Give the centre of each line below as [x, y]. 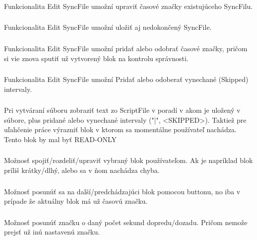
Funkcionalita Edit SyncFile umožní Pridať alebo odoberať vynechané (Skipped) [126, 79]
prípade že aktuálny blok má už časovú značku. [76, 201]
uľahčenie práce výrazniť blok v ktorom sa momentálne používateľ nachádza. [120, 129]
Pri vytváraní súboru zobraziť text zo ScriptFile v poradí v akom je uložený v [122, 110]
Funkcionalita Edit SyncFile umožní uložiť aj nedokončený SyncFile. [108, 27]
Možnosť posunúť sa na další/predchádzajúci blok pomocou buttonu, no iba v [122, 191]
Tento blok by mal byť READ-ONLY [61, 139]
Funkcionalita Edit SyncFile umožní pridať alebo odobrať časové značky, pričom [126, 48]
